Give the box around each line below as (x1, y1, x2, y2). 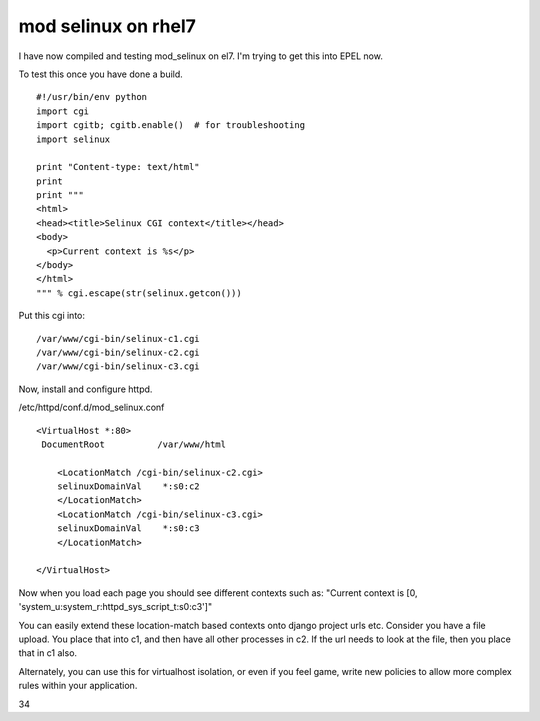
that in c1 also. (18, 647, 78, 659)
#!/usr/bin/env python (36, 91, 148, 103)
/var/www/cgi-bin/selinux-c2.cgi (36, 346, 200, 358)
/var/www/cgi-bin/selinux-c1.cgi (36, 333, 200, 344)
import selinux (36, 133, 111, 145)
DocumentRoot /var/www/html (41, 438, 227, 450)
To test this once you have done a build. (18, 68, 184, 80)
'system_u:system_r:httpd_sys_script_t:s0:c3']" (18, 601, 213, 613)
